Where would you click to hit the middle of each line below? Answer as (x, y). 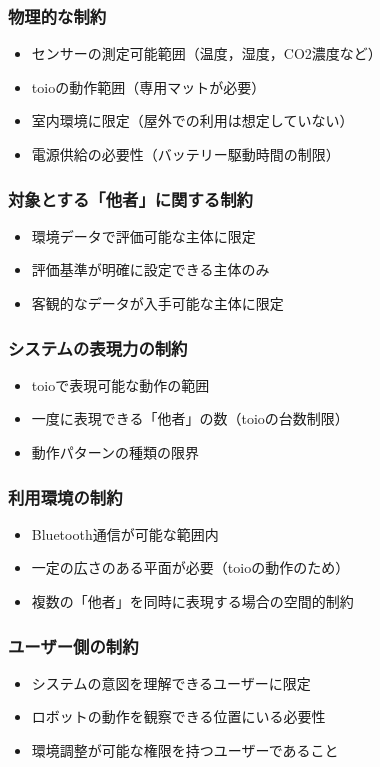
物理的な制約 (57, 15)
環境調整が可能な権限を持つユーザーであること (185, 750)
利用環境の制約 (65, 496)
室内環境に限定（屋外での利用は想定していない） (192, 120)
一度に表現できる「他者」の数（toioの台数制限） (190, 418)
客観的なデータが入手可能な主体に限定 (157, 303)
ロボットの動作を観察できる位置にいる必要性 (178, 716)
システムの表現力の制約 (98, 347)
